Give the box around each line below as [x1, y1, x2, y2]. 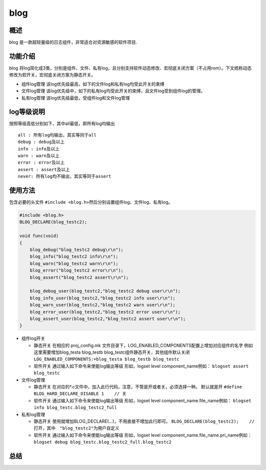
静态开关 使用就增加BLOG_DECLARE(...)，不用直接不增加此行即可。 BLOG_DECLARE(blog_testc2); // [33, 418, 255, 424]
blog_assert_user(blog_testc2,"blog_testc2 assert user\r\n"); [30, 316, 186, 322]
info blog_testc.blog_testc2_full [33, 405, 117, 410]
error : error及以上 [18, 160, 65, 165]
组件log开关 [21, 335, 45, 341]
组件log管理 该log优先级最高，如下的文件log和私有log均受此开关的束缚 [21, 81, 165, 87]
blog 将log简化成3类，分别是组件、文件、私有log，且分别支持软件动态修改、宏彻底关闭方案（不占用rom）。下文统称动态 [9, 65, 252, 71]
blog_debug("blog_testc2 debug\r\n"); [30, 247, 124, 253]
